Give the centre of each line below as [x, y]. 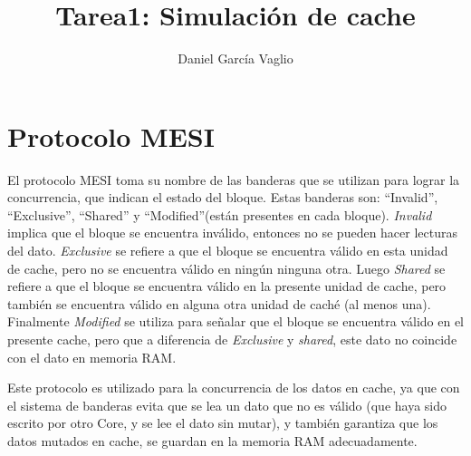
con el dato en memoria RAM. [92, 357]
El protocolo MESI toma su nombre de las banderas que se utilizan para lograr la [234, 179]
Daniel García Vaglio [235, 58]
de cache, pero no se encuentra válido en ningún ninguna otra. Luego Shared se [226, 268]
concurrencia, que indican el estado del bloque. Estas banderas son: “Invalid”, [223, 197]
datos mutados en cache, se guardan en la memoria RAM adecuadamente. [212, 440]
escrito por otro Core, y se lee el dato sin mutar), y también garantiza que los [223, 423]
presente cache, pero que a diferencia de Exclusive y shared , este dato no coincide [232, 339]
